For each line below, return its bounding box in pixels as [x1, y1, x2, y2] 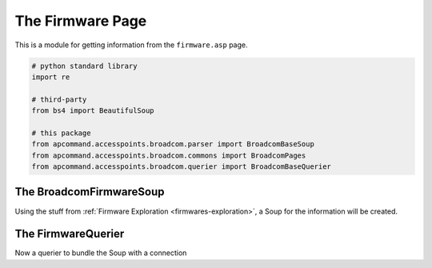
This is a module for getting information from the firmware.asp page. [14, 40, 248, 50]
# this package [31, 128, 91, 138]
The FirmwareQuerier [14, 227, 125, 241]
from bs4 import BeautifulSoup [31, 106, 155, 115]
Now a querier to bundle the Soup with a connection [14, 248, 187, 258]
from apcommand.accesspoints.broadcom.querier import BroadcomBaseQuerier [31, 162, 332, 171]
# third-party [31, 94, 87, 104]
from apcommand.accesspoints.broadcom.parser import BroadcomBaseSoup [31, 140, 315, 149]
